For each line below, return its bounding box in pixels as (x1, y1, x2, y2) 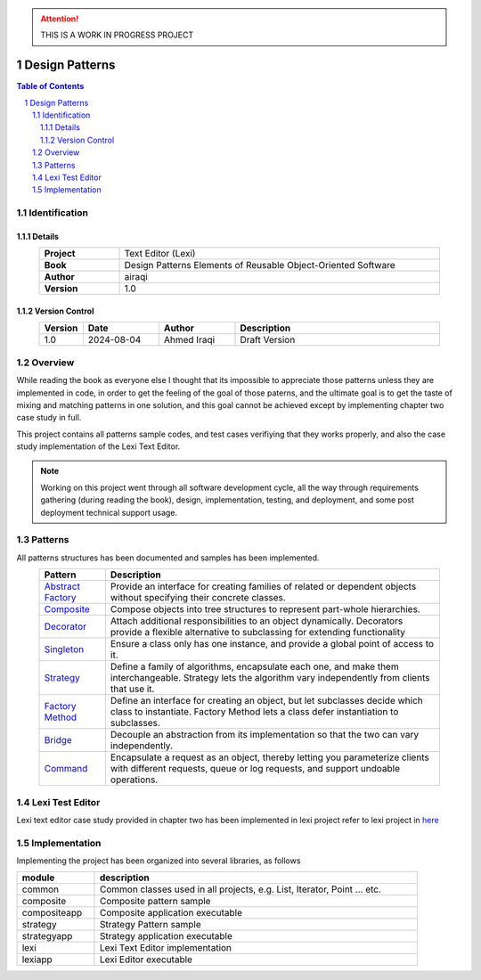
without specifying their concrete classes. (110, 592, 287, 604)
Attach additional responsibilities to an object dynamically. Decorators (110, 615, 404, 627)
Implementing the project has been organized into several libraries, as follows (16, 855, 301, 866)
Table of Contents (16, 81, 85, 92)
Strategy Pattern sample (99, 919, 201, 931)
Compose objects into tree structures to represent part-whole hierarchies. (110, 603, 420, 616)
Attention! (40, 13, 79, 24)
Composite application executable (99, 907, 242, 919)
